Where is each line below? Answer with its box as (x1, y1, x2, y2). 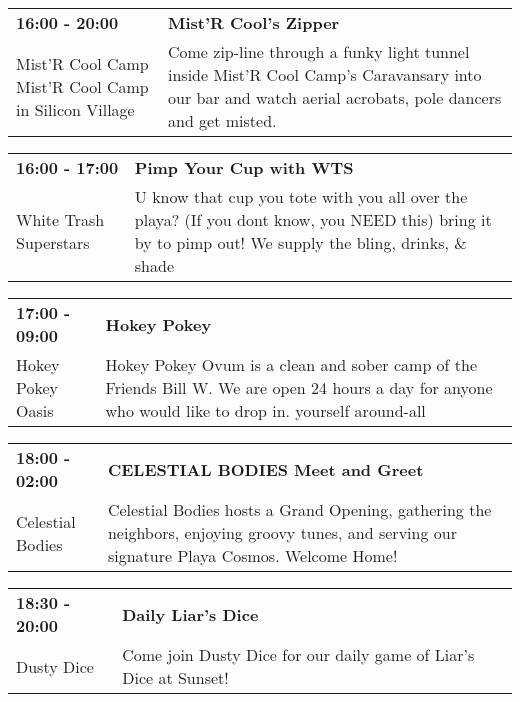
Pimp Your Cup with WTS (134, 156, 354, 179)
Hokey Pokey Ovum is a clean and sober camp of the (105, 353, 478, 376)
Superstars (16, 231, 90, 254)
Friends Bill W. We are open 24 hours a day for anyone (105, 376, 493, 399)
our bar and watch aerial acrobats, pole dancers (167, 86, 502, 109)
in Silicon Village (16, 97, 135, 121)
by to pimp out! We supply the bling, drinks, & (134, 231, 467, 254)
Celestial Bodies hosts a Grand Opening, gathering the (107, 498, 492, 521)
